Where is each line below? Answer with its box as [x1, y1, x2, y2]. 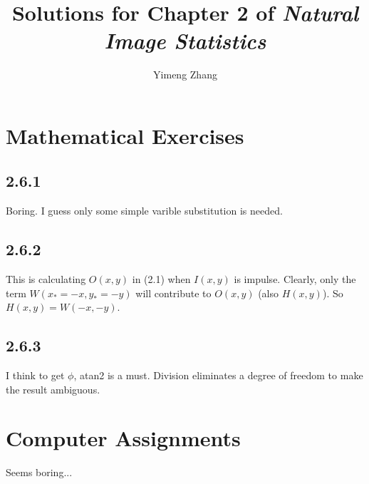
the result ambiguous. [6, 381, 100, 396]
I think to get [6, 368, 65, 383]
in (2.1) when [132, 272, 191, 287]
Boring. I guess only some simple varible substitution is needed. [6, 203, 283, 218]
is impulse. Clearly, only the [234, 272, 356, 287]
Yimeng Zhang [153, 67, 217, 82]
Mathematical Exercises [6, 120, 244, 150]
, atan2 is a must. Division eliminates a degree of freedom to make [73, 368, 363, 383]
